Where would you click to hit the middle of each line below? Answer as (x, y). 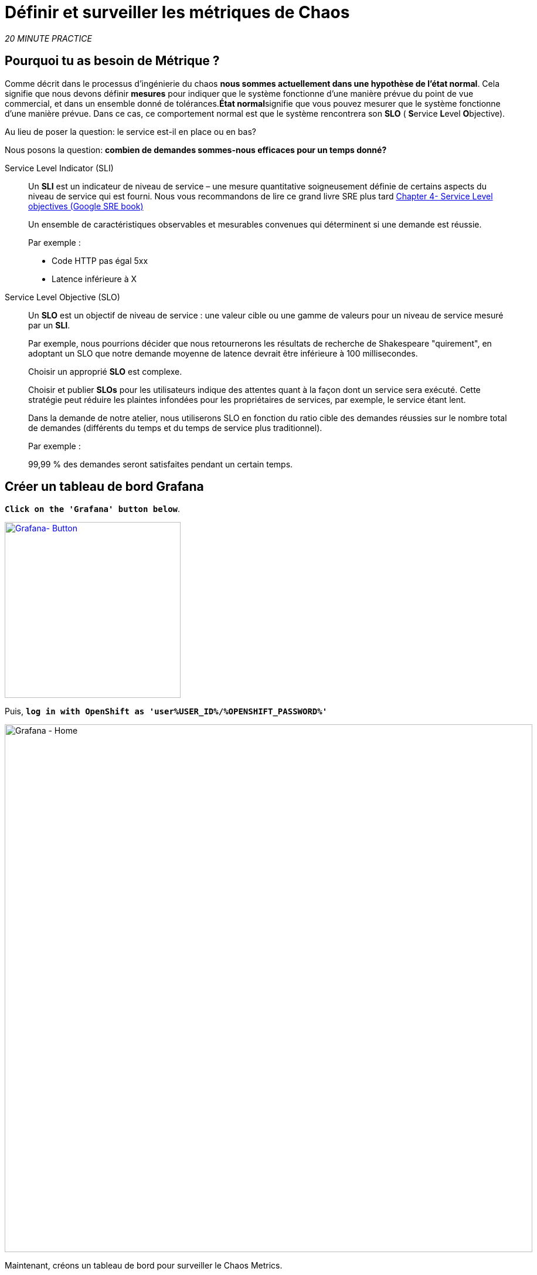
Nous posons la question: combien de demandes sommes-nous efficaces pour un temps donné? (196, 150)
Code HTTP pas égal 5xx (100, 260)
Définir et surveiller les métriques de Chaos (177, 12)
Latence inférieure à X (94, 279)
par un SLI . (49, 325)
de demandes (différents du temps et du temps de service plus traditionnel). (175, 428)
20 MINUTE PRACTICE (48, 38)
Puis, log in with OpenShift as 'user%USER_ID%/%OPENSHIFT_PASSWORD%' (166, 711)
